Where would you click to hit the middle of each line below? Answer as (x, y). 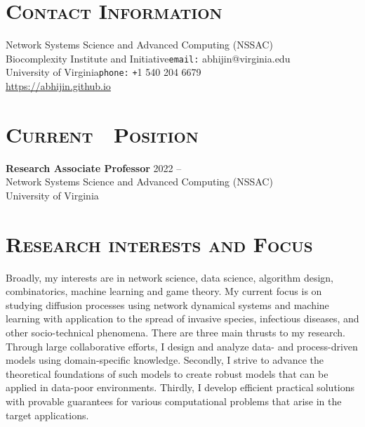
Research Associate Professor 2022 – (94, 167)
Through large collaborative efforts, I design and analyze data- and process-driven (182, 346)
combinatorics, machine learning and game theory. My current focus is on (164, 291)
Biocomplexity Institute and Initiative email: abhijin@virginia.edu (148, 58)
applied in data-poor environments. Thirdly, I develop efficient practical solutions (180, 387)
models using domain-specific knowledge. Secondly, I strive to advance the (165, 360)
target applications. (47, 415)
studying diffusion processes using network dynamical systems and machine (167, 304)
